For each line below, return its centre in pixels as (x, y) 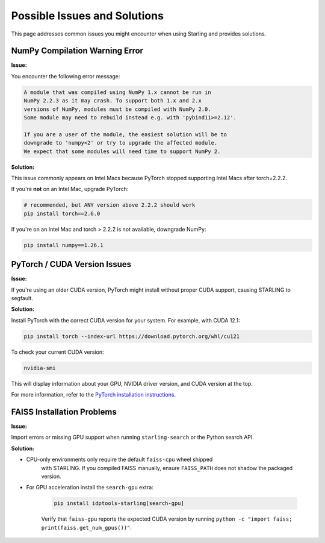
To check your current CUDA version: (57, 352)
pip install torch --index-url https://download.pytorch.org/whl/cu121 (132, 336)
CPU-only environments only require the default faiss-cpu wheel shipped (119, 460)
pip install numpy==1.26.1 (63, 245)
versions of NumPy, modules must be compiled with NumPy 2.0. (117, 109)
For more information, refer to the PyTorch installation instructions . (94, 395)
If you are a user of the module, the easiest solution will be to (125, 134)
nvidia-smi (40, 368)
